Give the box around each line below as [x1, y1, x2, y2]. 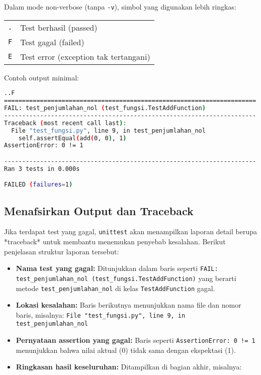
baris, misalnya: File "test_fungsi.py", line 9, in [16, 309, 186, 320]
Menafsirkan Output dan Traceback [4, 203, 194, 218]
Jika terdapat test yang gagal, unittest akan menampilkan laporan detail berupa [4, 226, 257, 237]
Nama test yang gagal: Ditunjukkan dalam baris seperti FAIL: [16, 263, 218, 273]
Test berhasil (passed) [20, 21, 98, 33]
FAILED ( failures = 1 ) [4, 181, 73, 189]
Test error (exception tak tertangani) [20, 50, 150, 62]
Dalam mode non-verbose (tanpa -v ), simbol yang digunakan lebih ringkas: [4, 2, 236, 12]
